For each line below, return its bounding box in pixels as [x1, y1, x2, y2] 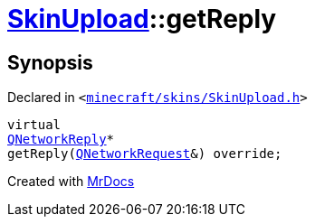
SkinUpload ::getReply [7, 4, 277, 34]
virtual [7, 117, 62, 133]
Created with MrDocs [7, 173, 135, 190]
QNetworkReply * [7, 132, 115, 147]
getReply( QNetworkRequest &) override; [7, 146, 282, 162]
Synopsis [7, 51, 93, 74]
